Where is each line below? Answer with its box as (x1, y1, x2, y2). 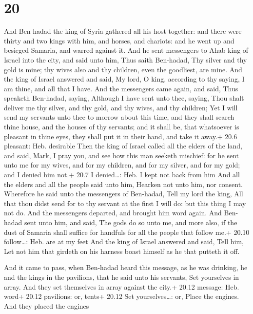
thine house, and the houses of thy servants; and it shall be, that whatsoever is (4, 122, 239, 132)
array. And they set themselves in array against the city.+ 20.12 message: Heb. (4, 281, 239, 292)
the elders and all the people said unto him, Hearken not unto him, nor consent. (4, 179, 243, 189)
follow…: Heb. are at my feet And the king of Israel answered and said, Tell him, (4, 236, 244, 247)
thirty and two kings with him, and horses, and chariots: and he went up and (4, 35, 234, 45)
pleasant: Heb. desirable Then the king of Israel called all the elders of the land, (4, 141, 242, 151)
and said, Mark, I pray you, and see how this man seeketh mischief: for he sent (4, 150, 239, 160)
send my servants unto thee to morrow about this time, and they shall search (4, 112, 234, 122)
